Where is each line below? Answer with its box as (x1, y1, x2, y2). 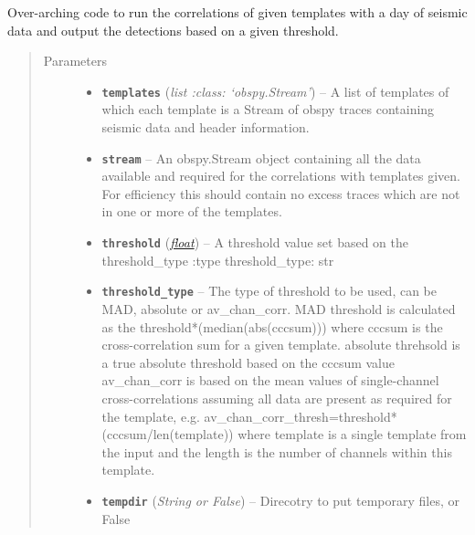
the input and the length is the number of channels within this (101, 442, 452, 461)
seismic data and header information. (101, 118, 310, 137)
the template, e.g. (101, 406, 200, 425)
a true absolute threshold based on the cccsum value (101, 352, 396, 372)
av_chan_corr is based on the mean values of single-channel (101, 371, 439, 390)
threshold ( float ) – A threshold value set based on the (101, 233, 408, 252)
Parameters (43, 51, 107, 70)
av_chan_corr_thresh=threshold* (204, 406, 397, 425)
